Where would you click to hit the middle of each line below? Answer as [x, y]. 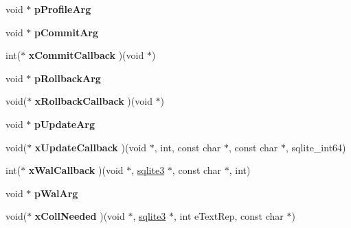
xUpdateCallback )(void [91, 147]
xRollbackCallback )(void [93, 101]
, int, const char [188, 147]
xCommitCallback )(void [86, 55]
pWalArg [56, 193]
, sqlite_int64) [316, 147]
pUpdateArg [65, 124]
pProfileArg [63, 9]
